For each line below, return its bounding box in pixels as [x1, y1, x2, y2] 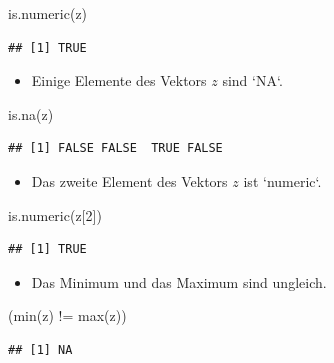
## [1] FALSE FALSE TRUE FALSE [8, 141, 223, 156]
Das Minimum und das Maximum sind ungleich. [31, 271, 327, 292]
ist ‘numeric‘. [243, 170, 322, 191]
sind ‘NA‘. [222, 70, 283, 91]
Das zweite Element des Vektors [31, 170, 228, 191]
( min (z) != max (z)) [8, 305, 127, 326]
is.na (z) [8, 103, 54, 124]
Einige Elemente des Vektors [31, 70, 207, 91]
